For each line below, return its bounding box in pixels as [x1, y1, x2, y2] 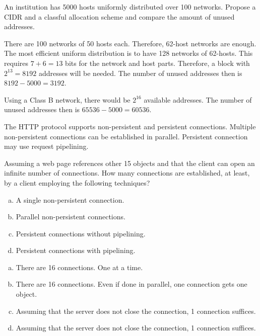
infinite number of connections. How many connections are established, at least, [4, 167, 250, 178]
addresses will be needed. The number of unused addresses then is [38, 67, 242, 78]
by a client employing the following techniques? [4, 177, 150, 188]
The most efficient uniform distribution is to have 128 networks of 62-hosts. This [4, 48, 253, 58]
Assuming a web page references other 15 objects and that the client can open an [4, 157, 255, 168]
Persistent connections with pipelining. [16, 245, 136, 256]
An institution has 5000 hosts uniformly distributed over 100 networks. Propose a [4, 2, 256, 12]
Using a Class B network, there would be [4, 94, 131, 105]
